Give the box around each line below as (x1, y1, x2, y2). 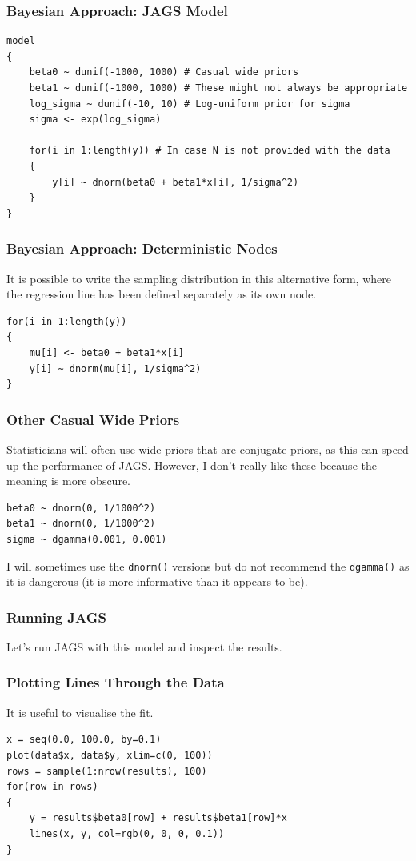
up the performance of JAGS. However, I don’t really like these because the (6, 456, 377, 473)
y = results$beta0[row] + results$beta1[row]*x (29, 812, 287, 824)
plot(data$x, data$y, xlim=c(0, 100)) (6, 749, 213, 761)
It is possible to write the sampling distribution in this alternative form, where (6, 270, 391, 286)
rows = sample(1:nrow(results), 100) (6, 765, 207, 777)
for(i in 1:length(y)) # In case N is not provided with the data (29, 145, 390, 157)
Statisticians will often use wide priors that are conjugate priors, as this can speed (6, 440, 409, 457)
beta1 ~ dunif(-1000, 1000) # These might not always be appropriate (29, 82, 408, 94)
